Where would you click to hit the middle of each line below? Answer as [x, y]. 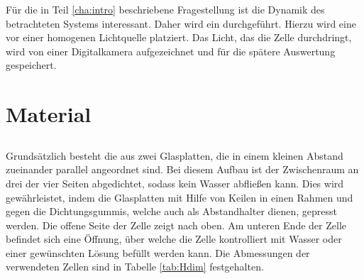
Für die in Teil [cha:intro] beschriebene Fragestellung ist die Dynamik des [165, 9]
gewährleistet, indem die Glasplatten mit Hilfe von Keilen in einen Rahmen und [180, 197]
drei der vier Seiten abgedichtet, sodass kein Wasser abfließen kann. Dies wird [175, 183]
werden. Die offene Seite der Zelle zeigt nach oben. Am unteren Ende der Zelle [176, 225]
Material [49, 114]
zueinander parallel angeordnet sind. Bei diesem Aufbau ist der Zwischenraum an [182, 169]
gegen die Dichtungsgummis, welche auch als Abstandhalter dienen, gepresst [171, 211]
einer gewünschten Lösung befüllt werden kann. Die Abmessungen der [158, 252]
